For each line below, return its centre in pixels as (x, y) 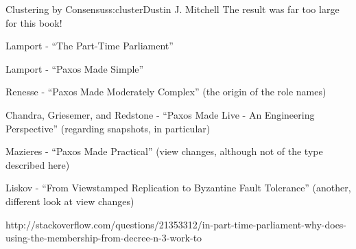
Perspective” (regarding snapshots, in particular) (108, 128)
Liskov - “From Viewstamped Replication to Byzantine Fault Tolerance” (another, (178, 188)
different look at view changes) (70, 201)
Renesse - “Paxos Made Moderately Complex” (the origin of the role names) (166, 92)
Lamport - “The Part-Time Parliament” (90, 46)
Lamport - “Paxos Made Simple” (75, 68)
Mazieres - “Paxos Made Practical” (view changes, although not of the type (164, 151)
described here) (38, 164)
